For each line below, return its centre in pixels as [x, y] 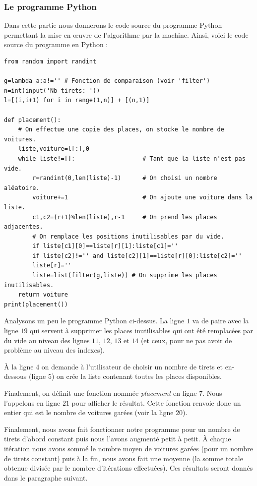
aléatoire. [22, 188]
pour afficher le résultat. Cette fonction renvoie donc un [156, 402]
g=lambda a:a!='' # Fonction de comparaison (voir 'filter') [107, 81]
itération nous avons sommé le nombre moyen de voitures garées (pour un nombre [128, 448]
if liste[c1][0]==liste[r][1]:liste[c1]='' [105, 246]
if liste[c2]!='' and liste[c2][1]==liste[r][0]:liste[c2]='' [137, 256]
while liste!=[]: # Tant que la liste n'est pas [132, 158]
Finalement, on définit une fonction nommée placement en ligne [100, 393]
